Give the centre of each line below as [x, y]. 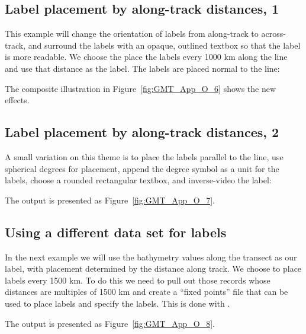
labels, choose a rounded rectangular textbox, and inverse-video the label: [138, 180]
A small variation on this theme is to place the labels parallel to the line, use [144, 156]
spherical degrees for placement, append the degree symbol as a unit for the [142, 168]
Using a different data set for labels [116, 232]
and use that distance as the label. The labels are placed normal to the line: [142, 68]
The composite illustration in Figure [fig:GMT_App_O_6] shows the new [141, 88]
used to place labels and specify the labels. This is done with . [117, 303]
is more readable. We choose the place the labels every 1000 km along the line [146, 57]
